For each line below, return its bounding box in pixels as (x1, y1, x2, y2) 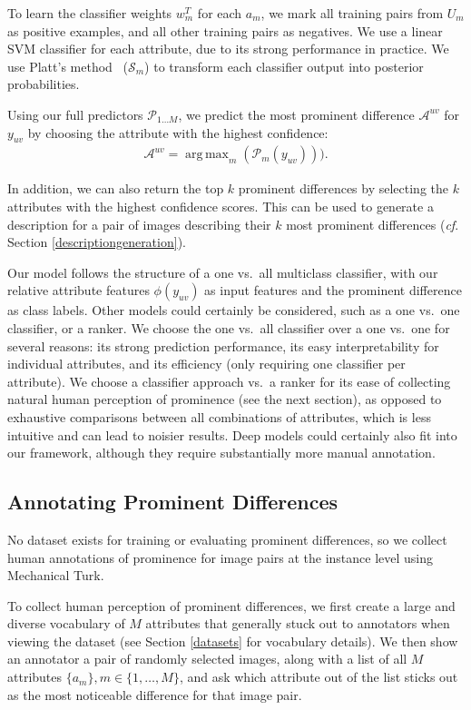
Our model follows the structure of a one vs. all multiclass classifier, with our (7, 262, 438, 281)
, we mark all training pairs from (260, 4, 444, 22)
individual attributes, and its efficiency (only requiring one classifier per (7, 354, 406, 373)
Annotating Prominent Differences (7, 488, 339, 516)
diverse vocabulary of (7, 614, 125, 633)
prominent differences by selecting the (238, 179, 449, 198)
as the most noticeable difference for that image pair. (7, 685, 302, 704)
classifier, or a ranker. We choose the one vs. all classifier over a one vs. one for (7, 318, 450, 337)
